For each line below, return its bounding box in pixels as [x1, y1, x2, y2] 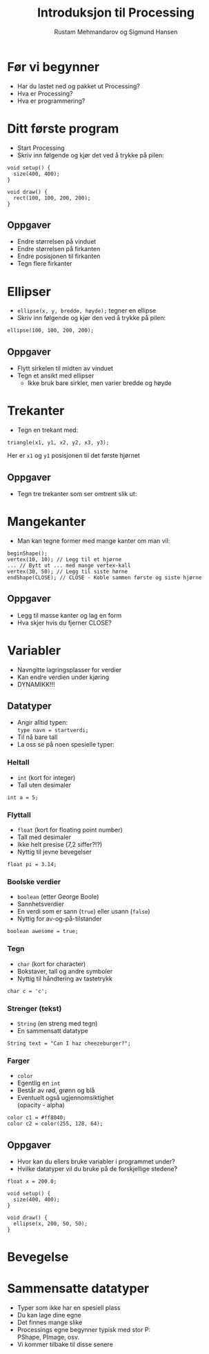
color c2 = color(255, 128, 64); [7, 1120, 103, 1128]
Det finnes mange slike [17, 1318, 83, 1326]
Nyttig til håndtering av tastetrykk [17, 974, 112, 983]
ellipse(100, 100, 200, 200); [7, 327, 94, 334]
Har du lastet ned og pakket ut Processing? [17, 81, 140, 90]
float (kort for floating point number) [17, 826, 123, 834]
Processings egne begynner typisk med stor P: [17, 1326, 150, 1334]
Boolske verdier [7, 876, 61, 886]
